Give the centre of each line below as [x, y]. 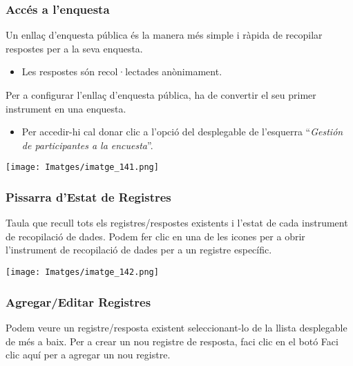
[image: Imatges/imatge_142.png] [82, 272]
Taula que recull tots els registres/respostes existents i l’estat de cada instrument [177, 223]
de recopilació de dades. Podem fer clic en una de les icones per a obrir [155, 236]
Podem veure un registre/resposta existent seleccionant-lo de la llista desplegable [176, 327]
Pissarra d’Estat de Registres [88, 196]
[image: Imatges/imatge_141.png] [82, 167]
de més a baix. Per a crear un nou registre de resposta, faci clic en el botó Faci [172, 341]
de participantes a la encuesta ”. [87, 145]
